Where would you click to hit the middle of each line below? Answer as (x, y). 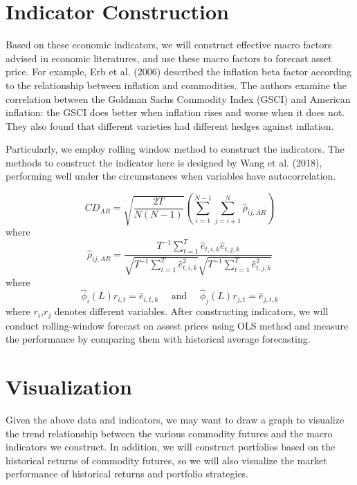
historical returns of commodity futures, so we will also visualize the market (166, 460)
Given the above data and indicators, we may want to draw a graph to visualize (175, 420)
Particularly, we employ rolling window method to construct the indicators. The (175, 149)
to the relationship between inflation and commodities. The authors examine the (176, 85)
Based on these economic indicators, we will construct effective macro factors (169, 45)
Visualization (69, 387)
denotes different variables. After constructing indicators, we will (191, 311)
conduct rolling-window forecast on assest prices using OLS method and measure (177, 325)
